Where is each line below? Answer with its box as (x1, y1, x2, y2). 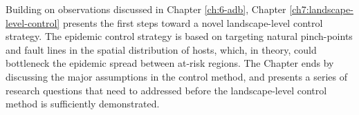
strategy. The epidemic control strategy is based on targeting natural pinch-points (6, 29, 353, 43)
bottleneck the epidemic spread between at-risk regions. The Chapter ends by (6, 56, 334, 70)
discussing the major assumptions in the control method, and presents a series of (6, 69, 348, 83)
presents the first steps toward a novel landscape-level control (62, 15, 323, 30)
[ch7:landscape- (289, 2, 353, 16)
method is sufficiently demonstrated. (6, 96, 160, 111)
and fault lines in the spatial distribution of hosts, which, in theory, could (6, 42, 317, 56)
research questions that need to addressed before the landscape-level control (6, 83, 327, 97)
